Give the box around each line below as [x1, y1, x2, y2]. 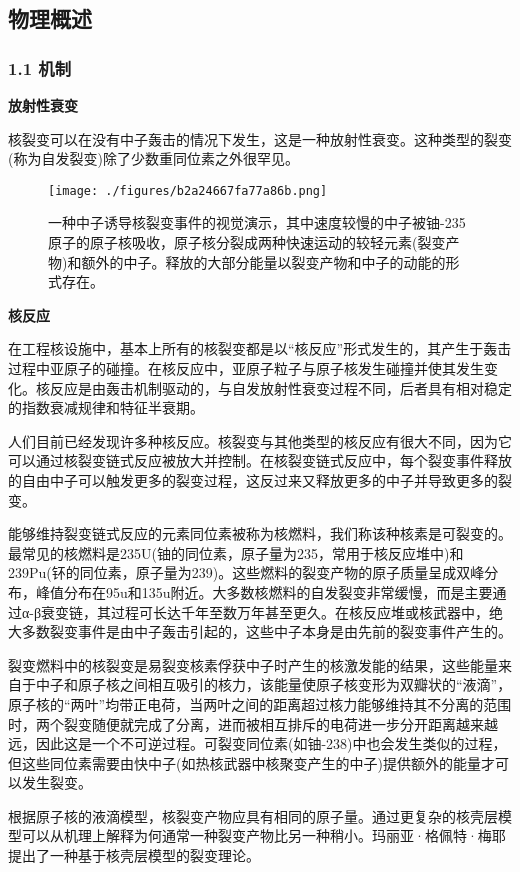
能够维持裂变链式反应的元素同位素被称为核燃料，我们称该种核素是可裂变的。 [8, 523, 512, 544]
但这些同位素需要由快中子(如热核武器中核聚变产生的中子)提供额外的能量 [8, 752, 481, 773]
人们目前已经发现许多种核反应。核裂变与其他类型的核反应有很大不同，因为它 [8, 430, 512, 451]
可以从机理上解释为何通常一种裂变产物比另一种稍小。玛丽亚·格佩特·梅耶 [21, 825, 506, 846]
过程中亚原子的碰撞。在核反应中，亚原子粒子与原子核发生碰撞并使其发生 [8, 358, 484, 378]
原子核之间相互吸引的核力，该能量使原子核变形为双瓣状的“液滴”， [77, 674, 512, 695]
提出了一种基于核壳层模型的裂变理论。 [8, 845, 260, 866]
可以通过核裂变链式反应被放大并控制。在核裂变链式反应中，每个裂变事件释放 [8, 450, 512, 471]
